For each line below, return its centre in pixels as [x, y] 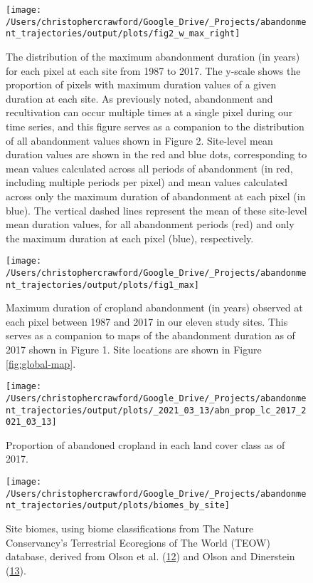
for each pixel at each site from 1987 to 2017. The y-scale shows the [153, 70]
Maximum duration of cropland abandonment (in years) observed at [154, 308]
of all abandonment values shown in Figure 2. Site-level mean [139, 140]
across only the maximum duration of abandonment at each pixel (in [156, 196]
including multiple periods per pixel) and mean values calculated [147, 182]
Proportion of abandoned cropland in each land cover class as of [145, 444]
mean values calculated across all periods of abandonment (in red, [149, 168]
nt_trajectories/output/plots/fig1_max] [103, 285]
